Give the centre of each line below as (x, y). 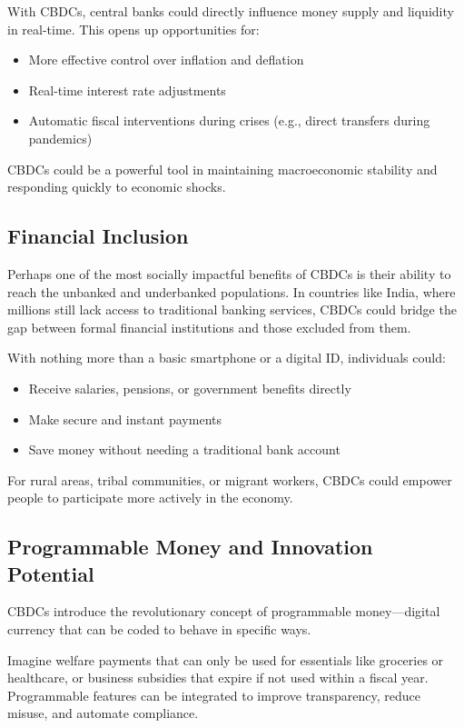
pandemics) (60, 138)
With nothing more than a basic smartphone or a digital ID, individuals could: (227, 358)
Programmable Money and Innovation (190, 547)
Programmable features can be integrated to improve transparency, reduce (214, 695)
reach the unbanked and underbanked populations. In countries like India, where (232, 291)
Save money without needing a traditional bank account (184, 449)
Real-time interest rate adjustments (127, 90)
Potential (51, 573)
